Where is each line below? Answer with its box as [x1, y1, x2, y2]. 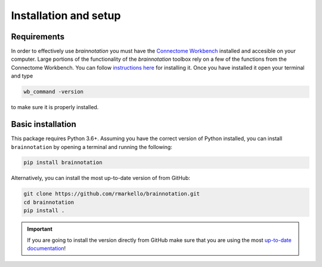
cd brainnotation [23, 198, 75, 206]
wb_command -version [23, 88, 83, 95]
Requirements [11, 32, 65, 42]
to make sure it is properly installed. [11, 104, 99, 111]
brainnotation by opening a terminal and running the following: [11, 143, 172, 150]
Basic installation [11, 119, 77, 129]
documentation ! [27, 245, 66, 252]
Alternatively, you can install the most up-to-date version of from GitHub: [11, 175, 191, 182]
